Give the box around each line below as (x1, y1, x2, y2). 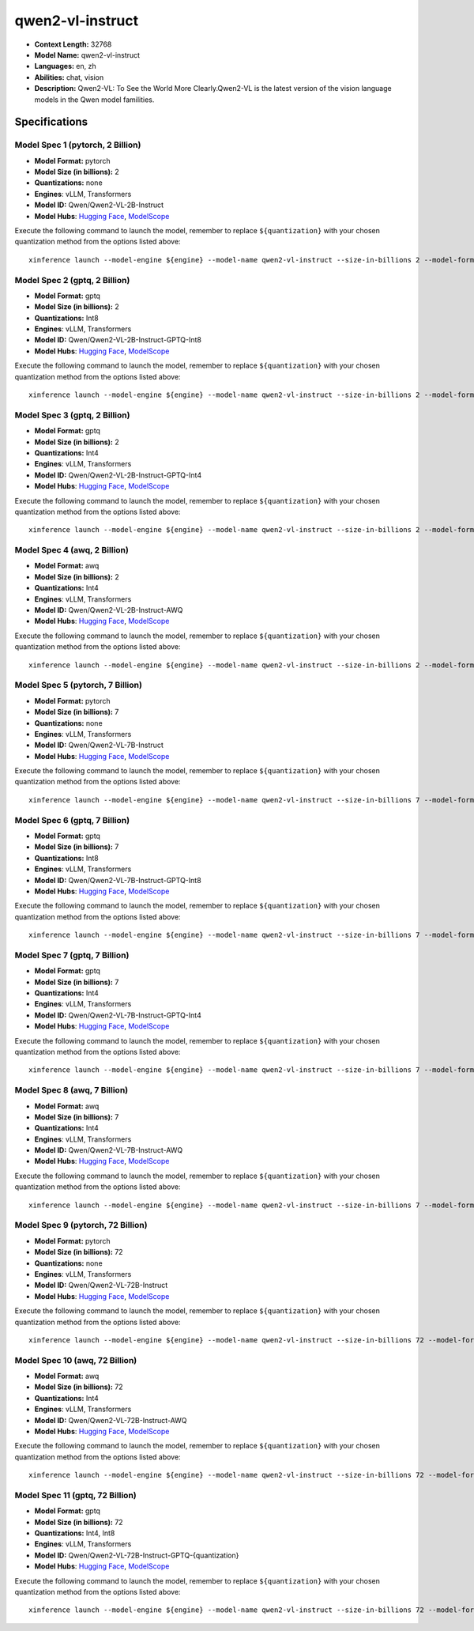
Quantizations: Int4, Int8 (34, 1528, 115, 1538)
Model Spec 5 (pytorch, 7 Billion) (14, 680, 142, 691)
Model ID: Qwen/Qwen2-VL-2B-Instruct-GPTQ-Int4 (34, 470, 201, 480)
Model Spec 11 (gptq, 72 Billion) (14, 1489, 137, 1501)
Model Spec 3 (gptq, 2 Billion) (14, 410, 130, 421)
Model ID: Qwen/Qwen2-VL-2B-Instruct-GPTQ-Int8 (34, 335, 201, 345)
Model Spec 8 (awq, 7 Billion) (14, 1085, 129, 1096)
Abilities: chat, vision (34, 72, 104, 82)
